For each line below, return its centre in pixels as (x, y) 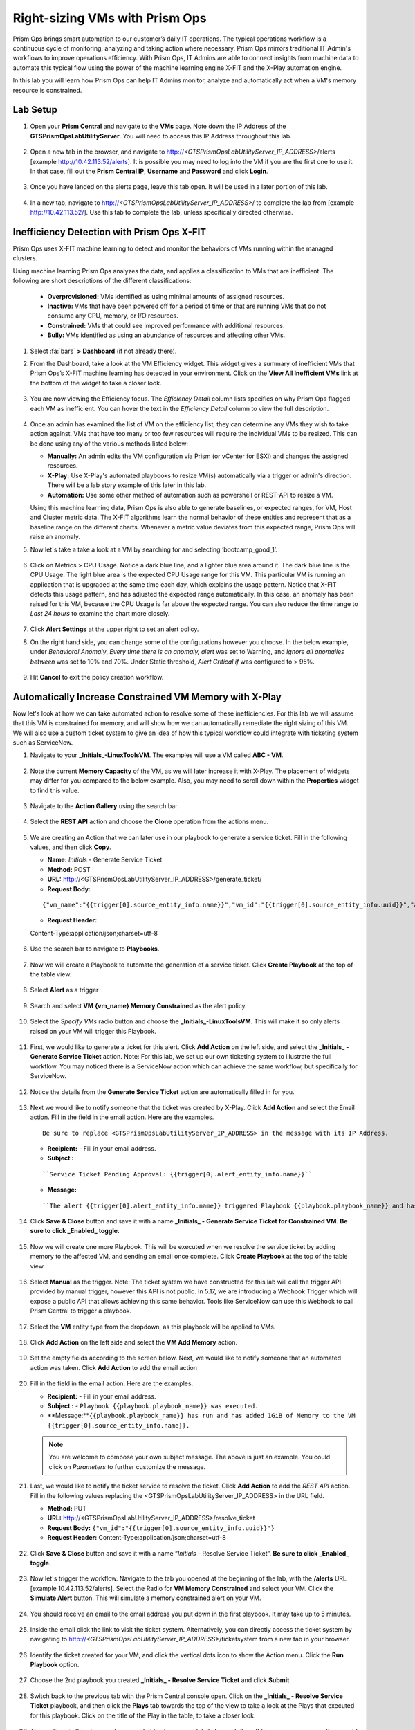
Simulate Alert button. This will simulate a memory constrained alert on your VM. (146, 1598)
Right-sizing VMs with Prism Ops (110, 18)
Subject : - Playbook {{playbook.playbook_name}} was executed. (153, 1405)
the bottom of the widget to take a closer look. (96, 383)
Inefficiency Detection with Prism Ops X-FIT (110, 232)
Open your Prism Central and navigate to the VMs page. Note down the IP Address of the (158, 126)
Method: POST (69, 869)
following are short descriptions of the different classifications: (102, 281)
